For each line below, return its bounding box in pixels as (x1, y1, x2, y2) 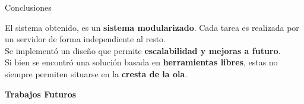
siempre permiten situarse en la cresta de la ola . (5, 67, 188, 80)
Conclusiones (5, 1, 52, 13)
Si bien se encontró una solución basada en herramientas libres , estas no (5, 56, 278, 68)
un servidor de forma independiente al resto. (5, 33, 166, 45)
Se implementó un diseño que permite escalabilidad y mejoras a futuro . (5, 44, 281, 56)
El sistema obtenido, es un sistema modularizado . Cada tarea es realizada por (5, 21, 299, 33)
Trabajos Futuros (5, 87, 77, 100)
